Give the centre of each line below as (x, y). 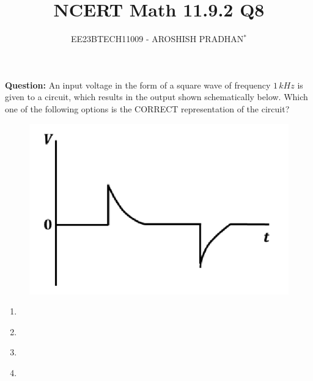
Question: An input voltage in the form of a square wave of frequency (138, 85)
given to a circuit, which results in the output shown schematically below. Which (156, 97)
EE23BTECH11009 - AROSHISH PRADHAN (157, 39)
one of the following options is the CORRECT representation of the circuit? (147, 108)
